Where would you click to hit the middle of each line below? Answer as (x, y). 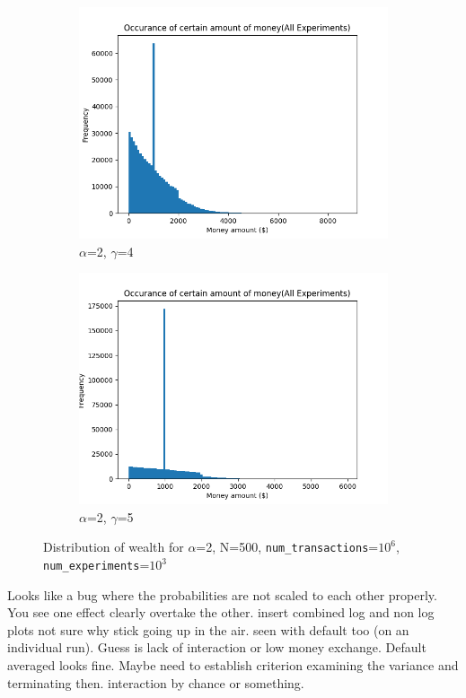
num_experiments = (97, 565)
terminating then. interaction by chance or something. (156, 682)
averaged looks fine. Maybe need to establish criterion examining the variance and (233, 665)
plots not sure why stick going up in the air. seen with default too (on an (208, 629)
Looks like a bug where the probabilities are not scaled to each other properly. (222, 594)
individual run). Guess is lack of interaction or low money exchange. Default (217, 647)
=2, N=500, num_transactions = (287, 547)
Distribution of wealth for (114, 547)
